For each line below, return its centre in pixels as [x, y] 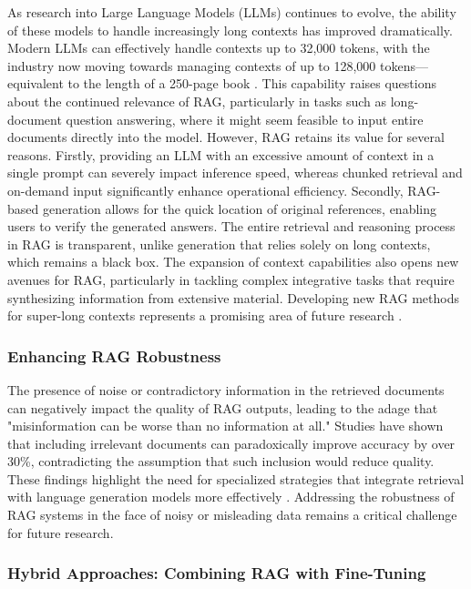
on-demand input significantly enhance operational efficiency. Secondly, [205, 190]
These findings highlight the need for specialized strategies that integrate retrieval [236, 478]
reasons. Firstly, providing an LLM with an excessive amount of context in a [221, 154]
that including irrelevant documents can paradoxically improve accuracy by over [231, 443]
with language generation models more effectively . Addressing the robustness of [231, 497]
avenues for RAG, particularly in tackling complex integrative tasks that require [231, 279]
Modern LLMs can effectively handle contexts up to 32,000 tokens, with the [219, 48]
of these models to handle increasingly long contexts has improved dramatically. [230, 30]
